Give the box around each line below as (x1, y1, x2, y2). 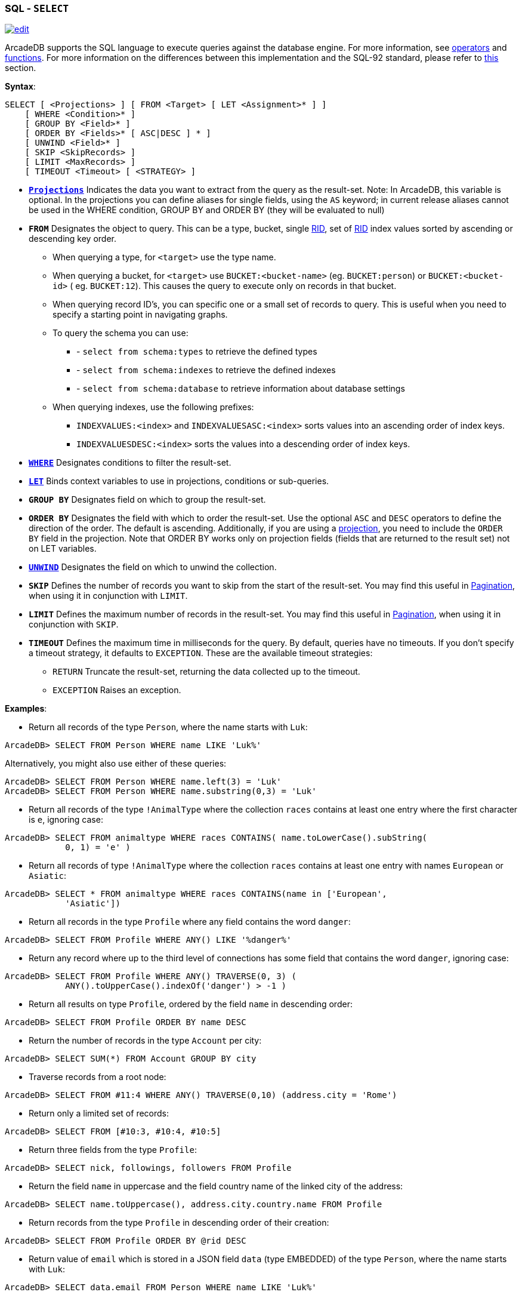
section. (5, 63, 36, 73)
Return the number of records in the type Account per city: (29, 1035, 262, 1046)
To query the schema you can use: (52, 328, 189, 339)
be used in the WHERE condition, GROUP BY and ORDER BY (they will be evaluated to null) (29, 205, 385, 216)
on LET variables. (29, 543, 97, 554)
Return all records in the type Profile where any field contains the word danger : (29, 916, 351, 927)
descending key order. (29, 233, 116, 244)
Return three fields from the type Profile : (29, 1145, 197, 1155)
